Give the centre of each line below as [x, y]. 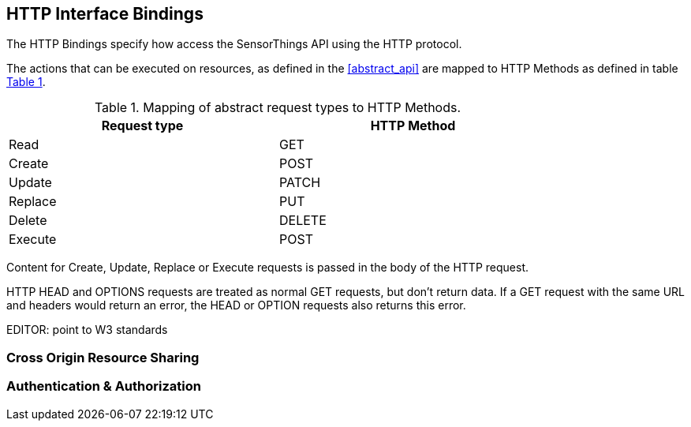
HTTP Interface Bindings [105, 14]
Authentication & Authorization [104, 386]
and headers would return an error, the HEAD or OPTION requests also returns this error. [236, 305]
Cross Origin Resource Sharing [103, 357]
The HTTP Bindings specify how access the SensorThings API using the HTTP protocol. [234, 44]
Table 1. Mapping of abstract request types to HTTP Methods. [278, 108]
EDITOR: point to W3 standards [87, 330]
